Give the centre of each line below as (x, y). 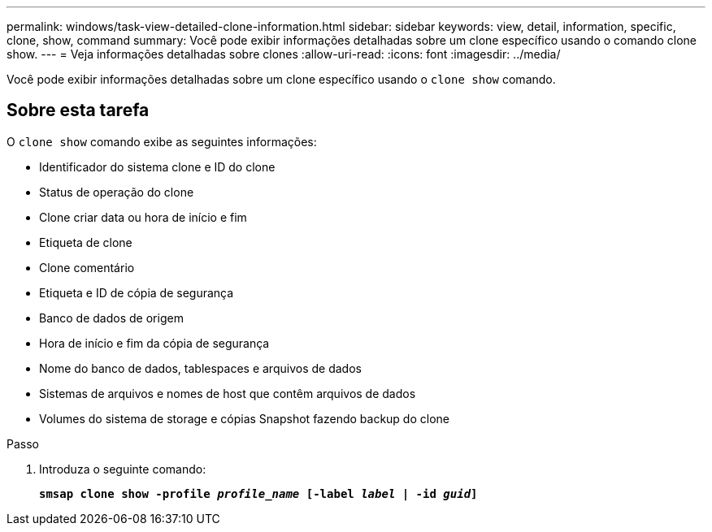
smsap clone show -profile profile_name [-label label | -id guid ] (258, 493)
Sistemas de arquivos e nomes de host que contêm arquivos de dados (228, 393)
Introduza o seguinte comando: (123, 469)
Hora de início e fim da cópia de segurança (154, 343)
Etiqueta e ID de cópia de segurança (137, 292)
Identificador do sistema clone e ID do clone (157, 167)
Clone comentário (87, 267)
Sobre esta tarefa (78, 110)
